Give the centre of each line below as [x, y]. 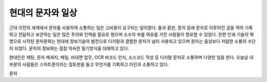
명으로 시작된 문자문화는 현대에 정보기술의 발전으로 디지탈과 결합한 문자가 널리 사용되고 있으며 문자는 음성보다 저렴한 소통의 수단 [133, 41]
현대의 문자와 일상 [43, 13]
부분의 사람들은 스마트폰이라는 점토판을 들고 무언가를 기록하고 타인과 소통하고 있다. [89, 64]
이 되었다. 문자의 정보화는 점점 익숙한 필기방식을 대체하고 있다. [69, 48]
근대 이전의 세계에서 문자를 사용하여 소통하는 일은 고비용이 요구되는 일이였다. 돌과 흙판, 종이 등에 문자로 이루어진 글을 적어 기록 [131, 28]
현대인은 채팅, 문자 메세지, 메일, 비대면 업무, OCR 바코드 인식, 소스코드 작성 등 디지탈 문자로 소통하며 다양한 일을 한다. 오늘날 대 [131, 57]
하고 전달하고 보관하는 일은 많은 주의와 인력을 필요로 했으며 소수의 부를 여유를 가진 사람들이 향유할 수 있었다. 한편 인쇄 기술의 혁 [132, 34]
